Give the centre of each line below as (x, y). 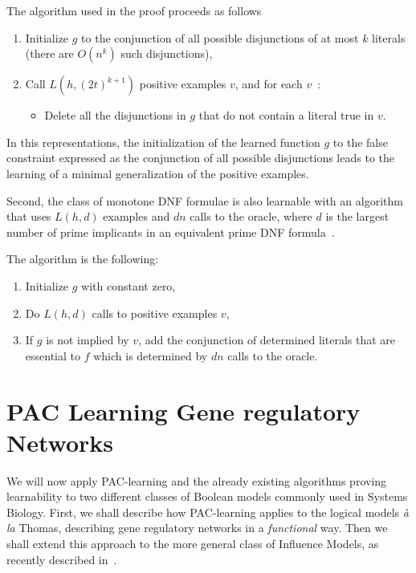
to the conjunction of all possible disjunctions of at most (220, 37)
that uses (29, 216)
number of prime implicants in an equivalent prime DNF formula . (171, 232)
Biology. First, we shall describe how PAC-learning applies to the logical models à (208, 512)
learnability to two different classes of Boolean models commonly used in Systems (207, 496)
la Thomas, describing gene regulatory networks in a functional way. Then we (197, 528)
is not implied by (88, 340)
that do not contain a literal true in (286, 115)
